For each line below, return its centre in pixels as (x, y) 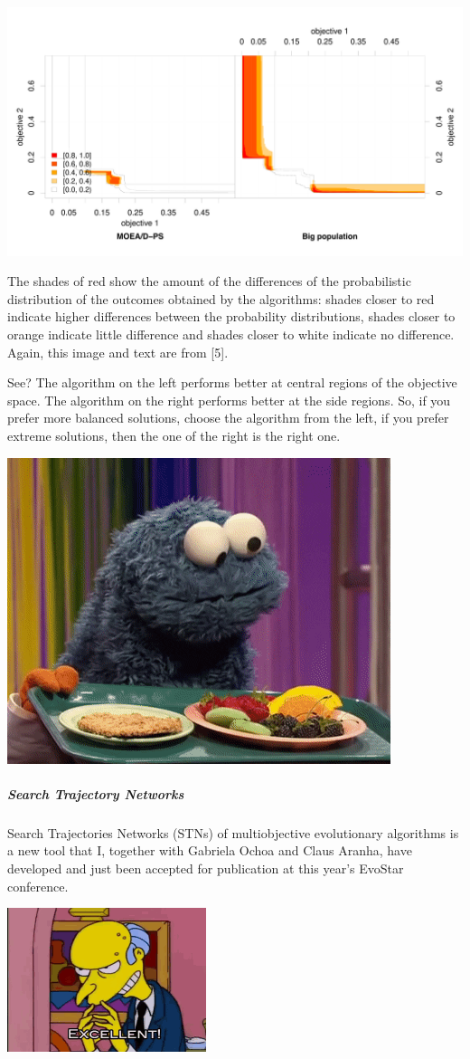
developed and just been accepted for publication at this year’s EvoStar (206, 868)
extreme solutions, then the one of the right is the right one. (174, 435)
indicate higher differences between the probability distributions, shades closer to (231, 316)
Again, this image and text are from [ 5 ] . (118, 352)
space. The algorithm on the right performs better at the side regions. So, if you (229, 400)
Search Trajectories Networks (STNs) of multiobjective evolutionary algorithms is (233, 832)
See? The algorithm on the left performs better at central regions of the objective (232, 382)
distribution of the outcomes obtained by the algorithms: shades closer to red (221, 298)
